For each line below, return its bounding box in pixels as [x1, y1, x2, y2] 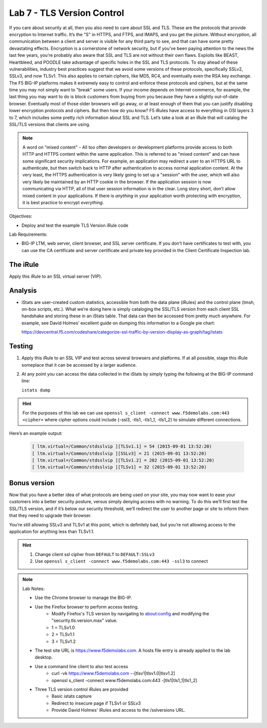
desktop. [35, 654, 53, 660]
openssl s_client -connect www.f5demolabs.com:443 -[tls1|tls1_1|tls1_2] [51, 677, 197, 683]
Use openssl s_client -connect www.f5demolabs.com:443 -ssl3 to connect [35, 558, 208, 564]
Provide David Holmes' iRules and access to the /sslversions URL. [51, 707, 185, 713]
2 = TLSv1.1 [51, 632, 75, 638]
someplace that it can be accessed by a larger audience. [21, 362, 137, 368]
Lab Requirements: [9, 231, 48, 237]
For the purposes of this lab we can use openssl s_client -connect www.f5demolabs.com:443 [22, 410, 230, 416]
